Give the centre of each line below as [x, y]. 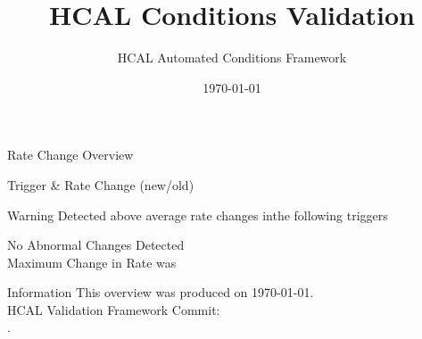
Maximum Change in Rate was [92, 262]
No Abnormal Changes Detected [96, 245]
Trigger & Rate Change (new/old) [101, 184]
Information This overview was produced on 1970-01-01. [161, 292]
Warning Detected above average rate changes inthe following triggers [198, 215]
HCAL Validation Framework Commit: [114, 309]
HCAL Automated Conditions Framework [232, 58]
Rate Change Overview [70, 155]
